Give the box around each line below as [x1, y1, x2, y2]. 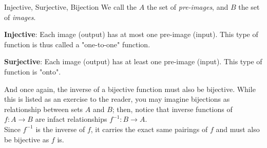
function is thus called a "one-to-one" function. [4, 39, 150, 49]
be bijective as [4, 134, 49, 144]
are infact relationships [35, 114, 107, 124]
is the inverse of [35, 123, 85, 134]
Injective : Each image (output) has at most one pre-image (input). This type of [4, 29, 258, 40]
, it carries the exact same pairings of [90, 123, 208, 134]
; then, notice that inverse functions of [112, 103, 233, 114]
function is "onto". [4, 66, 61, 77]
